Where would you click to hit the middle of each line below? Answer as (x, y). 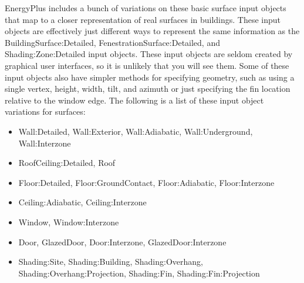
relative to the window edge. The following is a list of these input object (134, 100)
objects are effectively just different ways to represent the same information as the (152, 31)
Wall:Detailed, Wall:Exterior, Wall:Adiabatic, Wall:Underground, (136, 131)
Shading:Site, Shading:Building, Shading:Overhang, (111, 262)
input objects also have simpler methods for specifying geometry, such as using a (150, 77)
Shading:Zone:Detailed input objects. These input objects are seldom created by (149, 54)
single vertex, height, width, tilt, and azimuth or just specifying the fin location (148, 89)
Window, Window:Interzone (69, 222)
